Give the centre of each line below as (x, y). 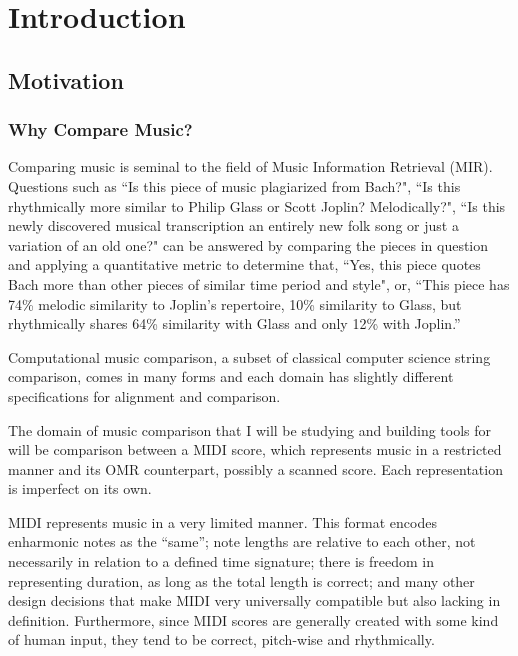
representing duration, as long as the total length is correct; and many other (241, 580)
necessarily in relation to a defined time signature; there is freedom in (221, 561)
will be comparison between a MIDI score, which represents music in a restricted (255, 449)
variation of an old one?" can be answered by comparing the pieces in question (248, 244)
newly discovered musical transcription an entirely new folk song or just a (233, 225)
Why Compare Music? (100, 129)
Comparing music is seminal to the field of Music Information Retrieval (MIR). (250, 166)
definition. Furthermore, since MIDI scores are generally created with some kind (253, 619)
